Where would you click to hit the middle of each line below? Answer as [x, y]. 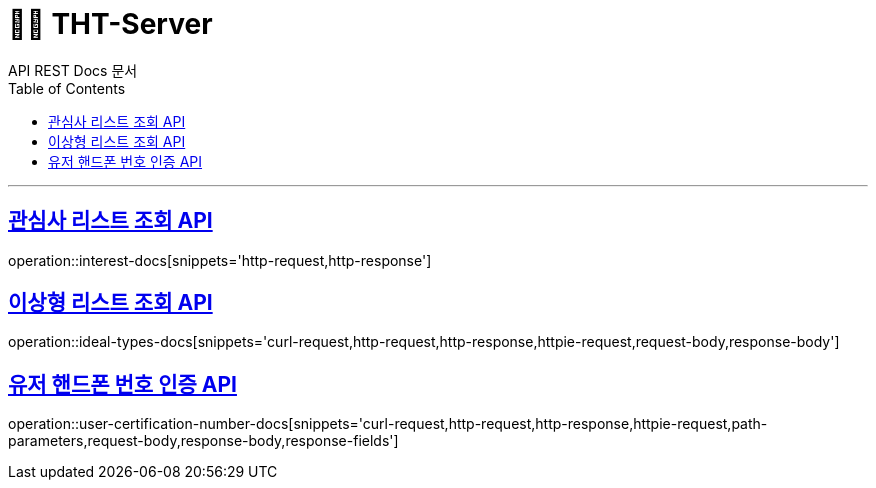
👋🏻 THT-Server [110, 24]
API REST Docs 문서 [73, 70]
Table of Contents [67, 88]
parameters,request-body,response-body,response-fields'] [203, 441]
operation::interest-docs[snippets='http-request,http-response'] [220, 260]
